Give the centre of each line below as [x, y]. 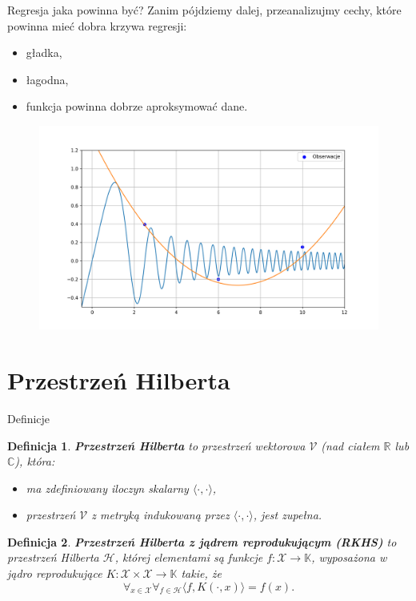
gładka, [44, 52]
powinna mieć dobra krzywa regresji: [97, 25]
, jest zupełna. [288, 515]
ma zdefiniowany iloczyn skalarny [107, 488]
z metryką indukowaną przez [160, 515]
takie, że [201, 573]
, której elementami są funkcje [189, 557]
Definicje [29, 418]
